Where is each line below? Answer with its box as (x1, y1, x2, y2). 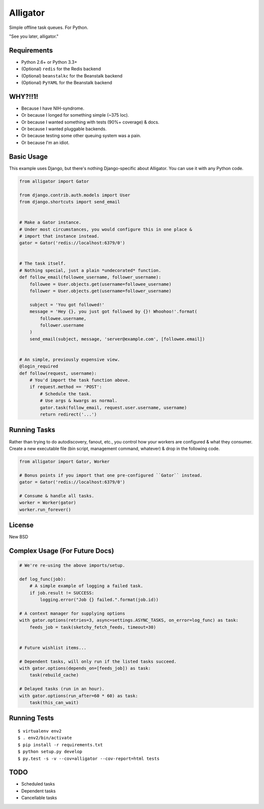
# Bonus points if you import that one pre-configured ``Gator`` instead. (19, 472, 203, 478)
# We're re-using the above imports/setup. (19, 563, 126, 568)
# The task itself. (19, 261, 66, 267)
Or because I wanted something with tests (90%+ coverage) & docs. (21, 119, 160, 125)
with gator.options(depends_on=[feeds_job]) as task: (19, 665, 151, 671)
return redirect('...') (40, 412, 97, 417)
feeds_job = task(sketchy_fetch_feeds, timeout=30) (29, 624, 156, 630)
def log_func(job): (19, 576, 66, 582)
